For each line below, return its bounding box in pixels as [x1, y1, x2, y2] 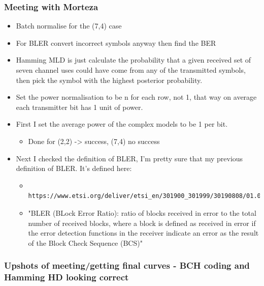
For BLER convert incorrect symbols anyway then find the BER [16, 37, 216, 48]
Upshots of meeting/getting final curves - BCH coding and [4, 259, 250, 272]
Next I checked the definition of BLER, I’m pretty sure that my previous [16, 153, 243, 163]
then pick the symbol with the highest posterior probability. [16, 74, 203, 85]
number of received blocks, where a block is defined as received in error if [28, 217, 256, 228]
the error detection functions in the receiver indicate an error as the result [28, 227, 259, 238]
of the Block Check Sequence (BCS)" [28, 237, 143, 248]
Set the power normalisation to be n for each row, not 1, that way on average [16, 92, 257, 102]
